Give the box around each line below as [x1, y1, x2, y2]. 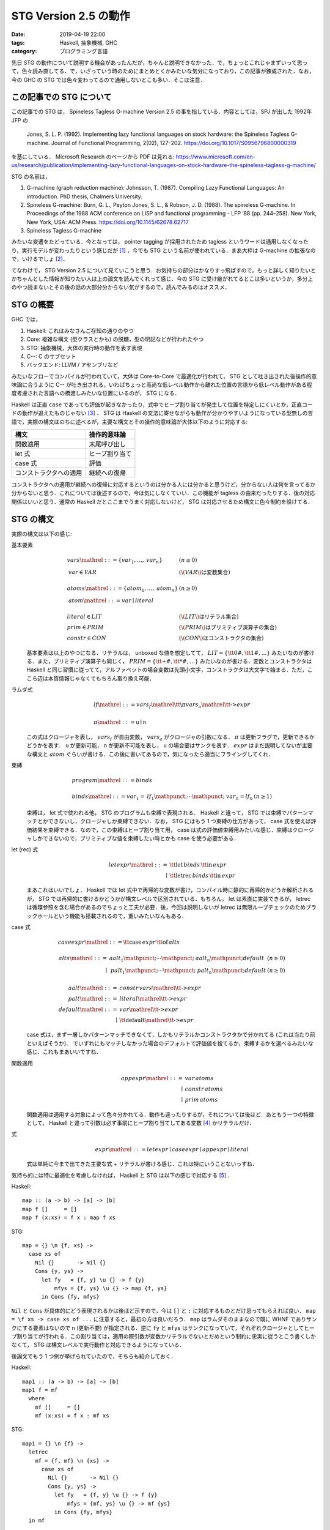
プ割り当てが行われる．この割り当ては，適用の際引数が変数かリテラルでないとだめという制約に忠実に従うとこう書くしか [11, 1332, 317, 1340]
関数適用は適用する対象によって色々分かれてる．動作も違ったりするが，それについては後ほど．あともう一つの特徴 [26, 1111, 314, 1118]
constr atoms [185, 1085, 223, 1092]
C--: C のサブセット [26, 353, 76, 360]
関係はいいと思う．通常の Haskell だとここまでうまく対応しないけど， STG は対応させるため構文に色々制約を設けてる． [11, 498, 313, 505]
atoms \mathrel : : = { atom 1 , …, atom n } [67, 585, 178, 593]
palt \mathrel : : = [68, 995, 117, 1002]
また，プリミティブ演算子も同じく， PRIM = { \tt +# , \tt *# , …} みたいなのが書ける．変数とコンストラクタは [37, 657, 312, 665]
